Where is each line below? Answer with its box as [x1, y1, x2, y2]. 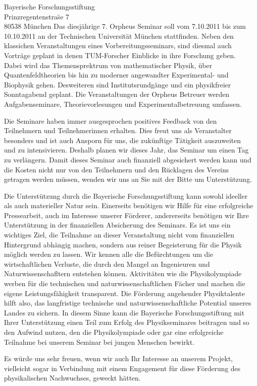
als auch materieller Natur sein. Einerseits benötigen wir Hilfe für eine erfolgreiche [4, 200, 254, 211]
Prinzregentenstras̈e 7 [4, 11, 69, 21]
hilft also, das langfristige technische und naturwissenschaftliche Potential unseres [4, 298, 252, 308]
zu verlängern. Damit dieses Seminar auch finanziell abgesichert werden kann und [4, 154, 252, 164]
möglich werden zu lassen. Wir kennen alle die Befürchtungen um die [4, 249, 213, 259]
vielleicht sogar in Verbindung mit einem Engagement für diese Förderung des [4, 363, 241, 373]
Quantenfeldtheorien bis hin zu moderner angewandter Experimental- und [4, 70, 229, 80]
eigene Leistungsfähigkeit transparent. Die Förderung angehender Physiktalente [4, 288, 245, 298]
